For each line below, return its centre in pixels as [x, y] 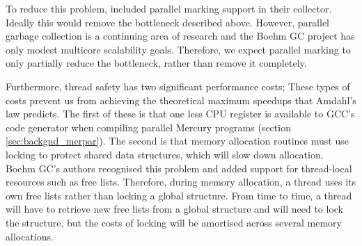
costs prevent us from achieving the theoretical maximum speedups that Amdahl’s [181, 100]
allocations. [30, 236]
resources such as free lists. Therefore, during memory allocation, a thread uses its [181, 182]
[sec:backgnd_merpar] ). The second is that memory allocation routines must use [177, 141]
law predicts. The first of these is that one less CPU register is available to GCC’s [180, 114]
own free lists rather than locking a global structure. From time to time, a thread [179, 195]
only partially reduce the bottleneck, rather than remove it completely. [156, 63]
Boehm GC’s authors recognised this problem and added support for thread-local [179, 168]
